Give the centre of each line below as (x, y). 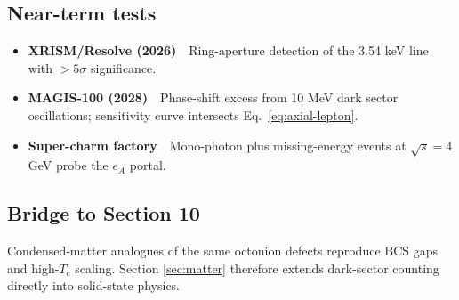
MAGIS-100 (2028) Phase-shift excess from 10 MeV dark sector (213, 97)
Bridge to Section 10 (104, 213)
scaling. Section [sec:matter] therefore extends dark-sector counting (257, 268)
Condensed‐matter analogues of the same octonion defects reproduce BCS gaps (223, 251)
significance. (124, 67)
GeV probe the (68, 165)
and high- (33, 268)
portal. (148, 165)
